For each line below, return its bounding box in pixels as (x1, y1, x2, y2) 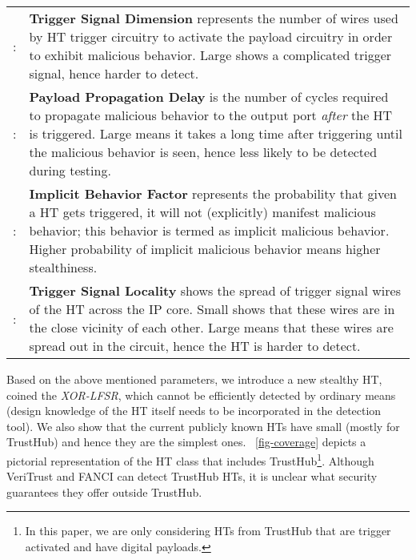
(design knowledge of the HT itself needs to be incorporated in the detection (6, 402, 382, 419)
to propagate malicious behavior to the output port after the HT (29, 106, 393, 124)
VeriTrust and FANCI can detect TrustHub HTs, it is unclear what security (6, 468, 378, 485)
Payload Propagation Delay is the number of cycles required (29, 87, 389, 106)
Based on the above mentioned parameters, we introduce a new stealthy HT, (6, 371, 382, 387)
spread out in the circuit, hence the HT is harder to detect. (29, 336, 361, 355)
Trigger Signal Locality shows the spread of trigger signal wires (29, 281, 401, 300)
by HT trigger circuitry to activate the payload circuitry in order (29, 27, 393, 46)
